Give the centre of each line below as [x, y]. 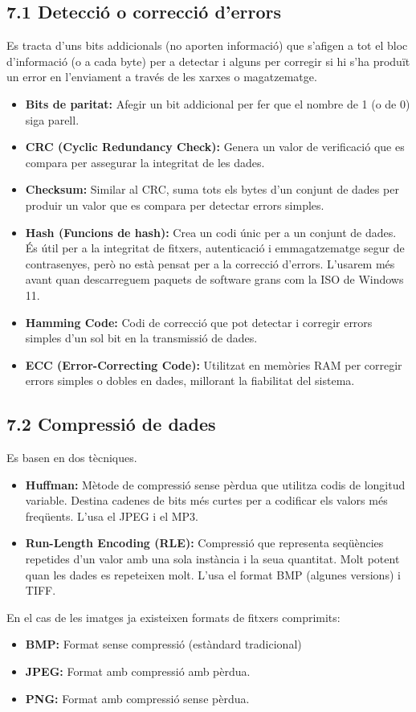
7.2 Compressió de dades [111, 424]
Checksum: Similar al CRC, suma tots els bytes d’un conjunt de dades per [212, 189]
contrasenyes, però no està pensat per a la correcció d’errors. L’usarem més [210, 263]
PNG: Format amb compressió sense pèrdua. [137, 698]
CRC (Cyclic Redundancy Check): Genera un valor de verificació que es [215, 147]
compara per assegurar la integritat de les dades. [145, 162]
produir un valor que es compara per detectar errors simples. [175, 205]
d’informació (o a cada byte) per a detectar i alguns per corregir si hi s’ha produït [208, 61]
